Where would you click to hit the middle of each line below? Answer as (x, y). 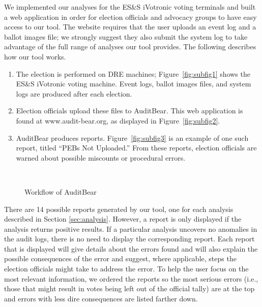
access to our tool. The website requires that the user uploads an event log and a (130, 27)
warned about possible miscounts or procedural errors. (101, 157)
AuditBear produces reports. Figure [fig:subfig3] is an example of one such (132, 137)
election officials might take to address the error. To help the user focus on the (126, 269)
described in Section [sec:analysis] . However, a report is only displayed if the (123, 219)
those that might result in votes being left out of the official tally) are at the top (129, 288)
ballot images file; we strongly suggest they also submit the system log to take (126, 36)
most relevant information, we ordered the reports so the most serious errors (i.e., (131, 278)
